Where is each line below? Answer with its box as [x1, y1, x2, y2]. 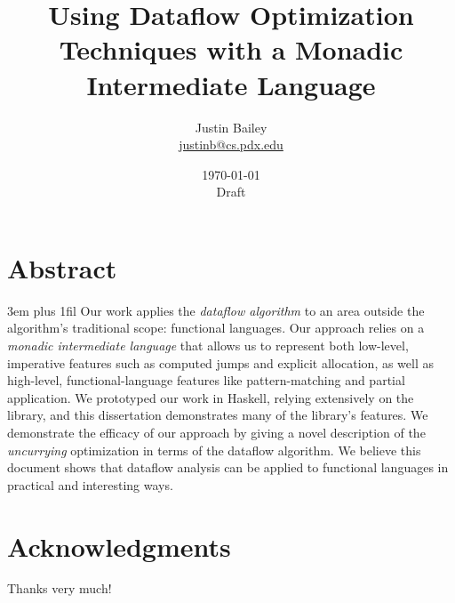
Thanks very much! [7, 579, 112, 598]
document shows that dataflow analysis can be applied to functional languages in [7, 458, 449, 477]
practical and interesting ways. [7, 475, 173, 494]
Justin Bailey [195, 117, 267, 136]
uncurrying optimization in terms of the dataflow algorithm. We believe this [7, 440, 421, 459]
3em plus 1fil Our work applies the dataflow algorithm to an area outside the [7, 301, 425, 319]
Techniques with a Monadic [59, 31, 403, 68]
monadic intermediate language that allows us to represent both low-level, [7, 336, 409, 354]
